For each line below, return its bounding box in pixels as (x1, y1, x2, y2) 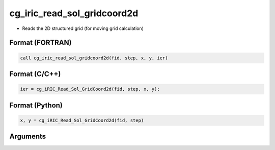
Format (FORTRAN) (9, 39, 72, 47)
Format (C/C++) (9, 69, 61, 78)
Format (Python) (9, 101, 63, 109)
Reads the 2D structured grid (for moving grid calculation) (22, 25, 144, 31)
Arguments (9, 132, 46, 141)
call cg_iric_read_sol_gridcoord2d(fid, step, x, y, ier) (20, 55, 168, 61)
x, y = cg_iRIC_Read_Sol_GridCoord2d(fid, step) (20, 117, 144, 123)
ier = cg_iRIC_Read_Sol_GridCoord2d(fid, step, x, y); (20, 86, 160, 92)
